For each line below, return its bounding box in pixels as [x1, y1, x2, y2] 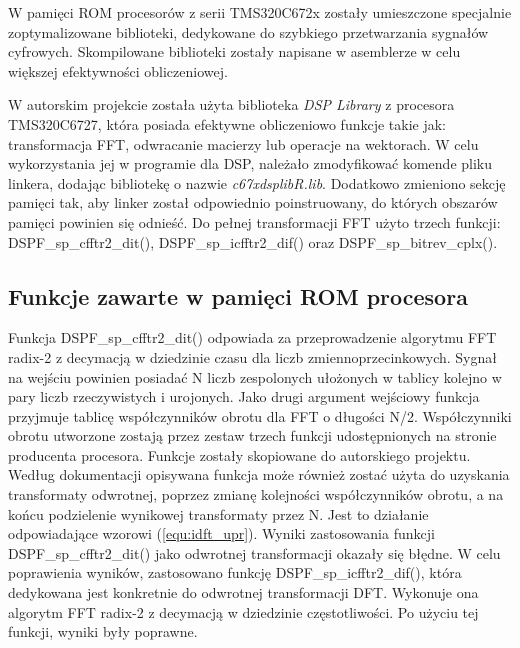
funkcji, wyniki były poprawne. [8, 621, 198, 642]
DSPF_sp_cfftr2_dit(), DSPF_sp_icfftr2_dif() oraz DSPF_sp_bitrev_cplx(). [8, 231, 498, 252]
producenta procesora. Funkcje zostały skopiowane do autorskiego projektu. [8, 444, 471, 465]
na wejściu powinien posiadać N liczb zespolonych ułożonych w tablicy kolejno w [8, 366, 502, 387]
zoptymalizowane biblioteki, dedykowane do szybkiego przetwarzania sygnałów [8, 21, 489, 42]
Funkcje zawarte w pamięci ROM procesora [8, 280, 468, 311]
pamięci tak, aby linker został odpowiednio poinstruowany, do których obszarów [8, 192, 498, 213]
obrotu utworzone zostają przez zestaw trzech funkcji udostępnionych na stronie [8, 425, 497, 446]
